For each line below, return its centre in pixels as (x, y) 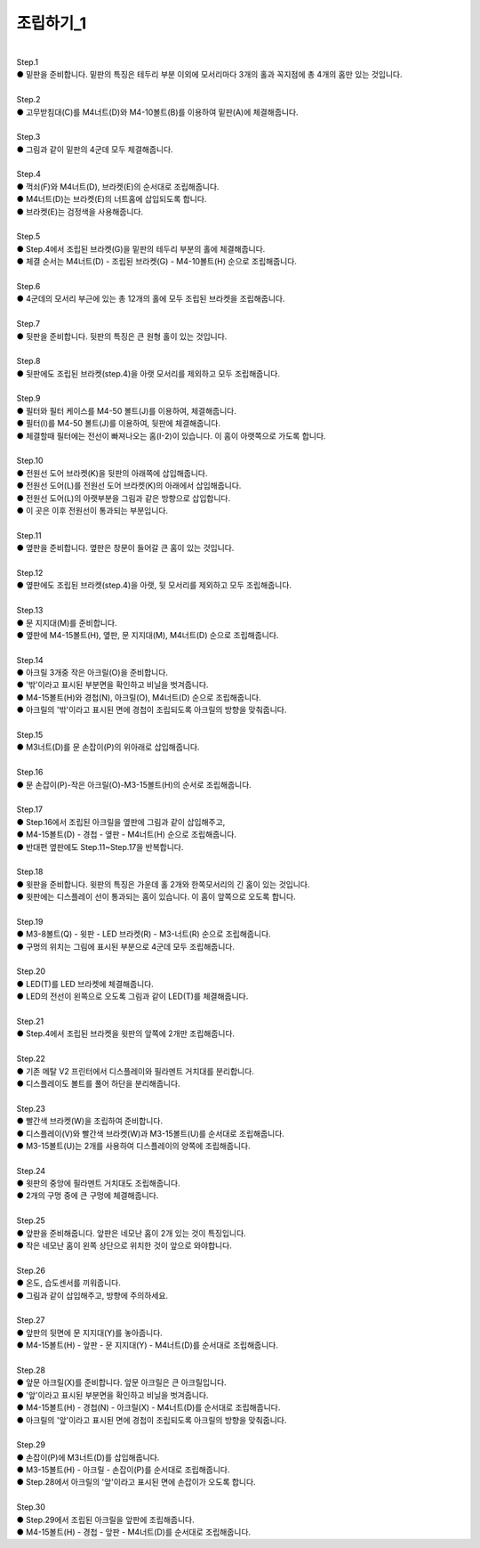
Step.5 (28, 237)
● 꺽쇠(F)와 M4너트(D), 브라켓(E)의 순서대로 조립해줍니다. (118, 186)
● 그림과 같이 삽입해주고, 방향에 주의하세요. (92, 1295)
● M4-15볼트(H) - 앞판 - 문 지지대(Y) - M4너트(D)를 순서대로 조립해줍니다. (148, 1345)
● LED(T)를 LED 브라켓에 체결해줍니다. (85, 984)
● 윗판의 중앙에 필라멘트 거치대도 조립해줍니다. (99, 1183)
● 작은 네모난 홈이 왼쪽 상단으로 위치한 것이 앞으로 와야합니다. (124, 1245)
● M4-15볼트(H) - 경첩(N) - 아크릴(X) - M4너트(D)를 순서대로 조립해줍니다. (148, 1407)
